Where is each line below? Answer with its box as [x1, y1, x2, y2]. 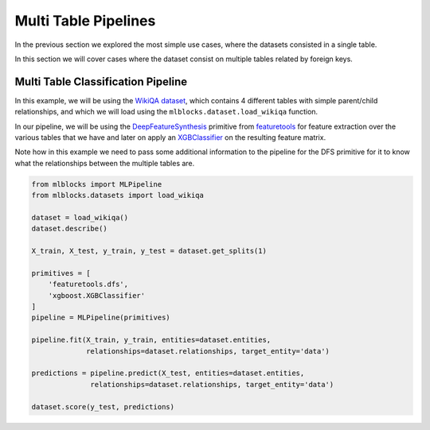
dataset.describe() [31, 224, 107, 234]
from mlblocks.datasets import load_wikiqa [31, 191, 205, 200]
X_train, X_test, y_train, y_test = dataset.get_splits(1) [31, 246, 267, 256]
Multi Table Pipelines [14, 12, 156, 29]
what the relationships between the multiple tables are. [14, 158, 195, 168]
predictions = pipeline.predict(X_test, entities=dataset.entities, [31, 369, 305, 378]
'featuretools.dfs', [48, 280, 129, 289]
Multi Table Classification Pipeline [14, 75, 187, 88]
